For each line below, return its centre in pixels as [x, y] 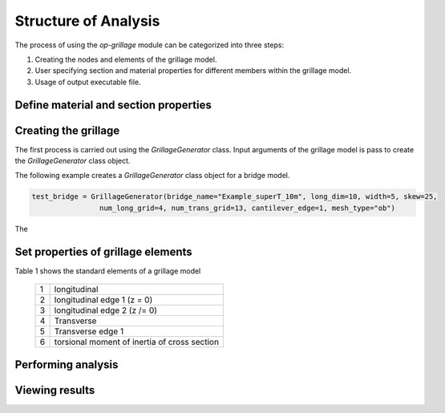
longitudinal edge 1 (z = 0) [103, 300]
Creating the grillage [67, 130]
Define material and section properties [113, 105]
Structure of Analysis [87, 21]
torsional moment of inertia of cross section [137, 342]
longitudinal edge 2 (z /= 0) [106, 310]
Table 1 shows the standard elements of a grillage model [108, 271]
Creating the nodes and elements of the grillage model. [126, 59]
